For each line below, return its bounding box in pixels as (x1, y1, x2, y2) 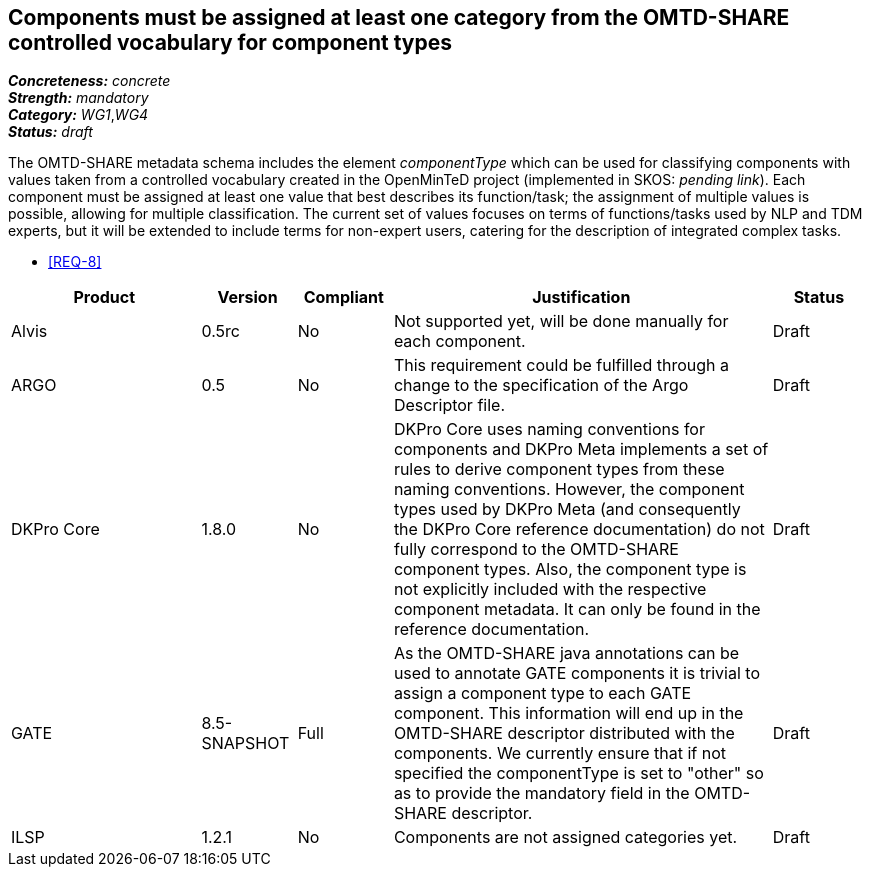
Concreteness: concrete (8, 72, 171, 90)
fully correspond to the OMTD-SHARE (393, 539, 679, 560)
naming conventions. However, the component (393, 479, 745, 500)
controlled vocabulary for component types (8, 30, 453, 55)
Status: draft (8, 123, 93, 141)
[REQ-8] (48, 253, 102, 271)
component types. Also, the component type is (393, 559, 747, 580)
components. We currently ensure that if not (393, 743, 727, 764)
